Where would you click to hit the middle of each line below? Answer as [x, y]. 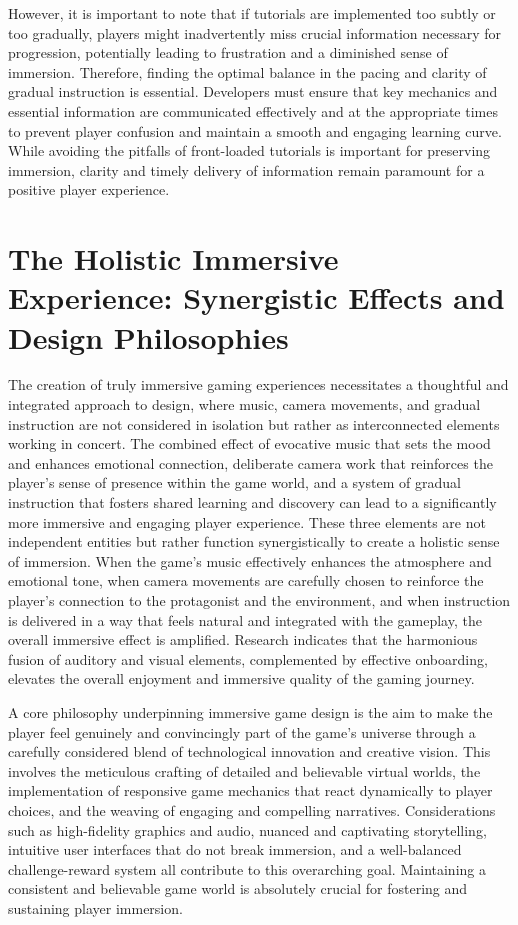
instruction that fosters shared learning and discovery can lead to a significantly [252, 502]
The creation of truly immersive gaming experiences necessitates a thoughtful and [258, 384]
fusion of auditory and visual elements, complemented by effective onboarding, [248, 658]
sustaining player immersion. [95, 907]
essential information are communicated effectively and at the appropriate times [253, 110]
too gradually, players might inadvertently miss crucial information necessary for [255, 32]
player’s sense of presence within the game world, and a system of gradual [234, 482]
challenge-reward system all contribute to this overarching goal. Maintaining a [247, 868]
